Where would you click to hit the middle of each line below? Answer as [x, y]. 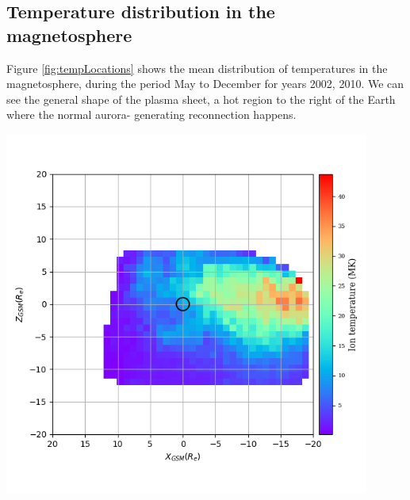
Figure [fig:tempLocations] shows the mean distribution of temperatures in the [197, 68]
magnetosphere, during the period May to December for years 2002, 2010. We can [205, 84]
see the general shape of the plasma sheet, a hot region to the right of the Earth [201, 99]
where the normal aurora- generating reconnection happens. [151, 115]
